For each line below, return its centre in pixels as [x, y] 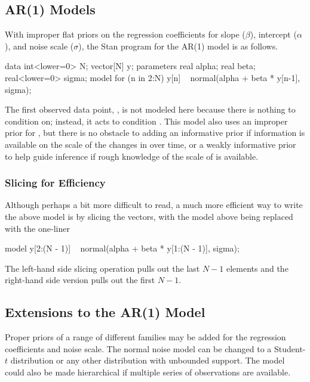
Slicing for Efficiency [55, 183]
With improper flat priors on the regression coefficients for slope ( [125, 34]
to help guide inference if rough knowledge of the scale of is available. [132, 156]
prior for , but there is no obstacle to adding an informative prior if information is [155, 133]
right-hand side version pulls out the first [80, 280]
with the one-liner [37, 228]
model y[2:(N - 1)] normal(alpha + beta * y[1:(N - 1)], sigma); [122, 248]
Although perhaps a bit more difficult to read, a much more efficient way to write [154, 205]
